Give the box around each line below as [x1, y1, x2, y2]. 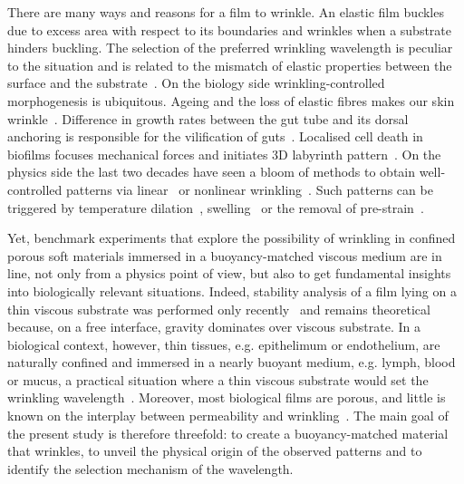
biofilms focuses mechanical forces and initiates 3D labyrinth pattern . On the [7, 144, 441, 163]
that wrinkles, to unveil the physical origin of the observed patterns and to [7, 441, 422, 460]
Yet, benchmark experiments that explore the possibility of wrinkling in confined [7, 228, 456, 247]
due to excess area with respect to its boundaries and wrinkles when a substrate [7, 20, 451, 39]
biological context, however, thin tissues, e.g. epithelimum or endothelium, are [7, 334, 440, 353]
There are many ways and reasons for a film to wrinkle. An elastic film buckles [7, 3, 444, 21]
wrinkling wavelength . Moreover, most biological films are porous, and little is [7, 388, 446, 407]
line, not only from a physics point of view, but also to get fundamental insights [7, 264, 451, 283]
